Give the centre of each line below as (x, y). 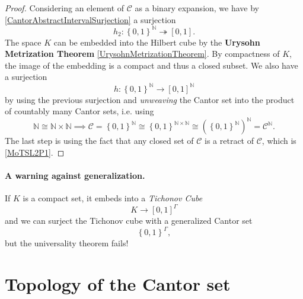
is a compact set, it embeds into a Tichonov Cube (113, 198)
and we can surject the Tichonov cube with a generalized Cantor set (129, 221)
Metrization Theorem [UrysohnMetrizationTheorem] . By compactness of (142, 54)
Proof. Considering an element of (65, 8)
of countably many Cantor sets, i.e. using (79, 111)
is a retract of (229, 141)
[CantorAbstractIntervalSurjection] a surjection (90, 19)
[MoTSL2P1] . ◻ (35, 152)
